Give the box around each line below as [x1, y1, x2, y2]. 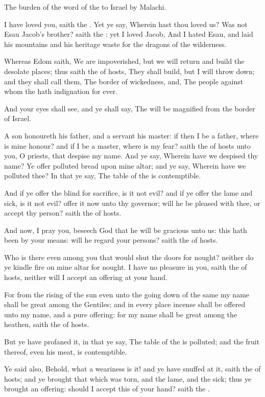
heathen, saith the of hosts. [4, 319, 89, 330]
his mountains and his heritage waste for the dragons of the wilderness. [4, 38, 227, 49]
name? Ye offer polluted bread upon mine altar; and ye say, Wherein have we [4, 160, 246, 171]
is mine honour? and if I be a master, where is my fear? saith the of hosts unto [4, 140, 251, 151]
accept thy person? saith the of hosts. [4, 207, 122, 218]
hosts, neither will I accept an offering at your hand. [4, 272, 167, 283]
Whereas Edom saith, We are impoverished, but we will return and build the [4, 56, 245, 66]
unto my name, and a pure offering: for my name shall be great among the [4, 309, 237, 319]
